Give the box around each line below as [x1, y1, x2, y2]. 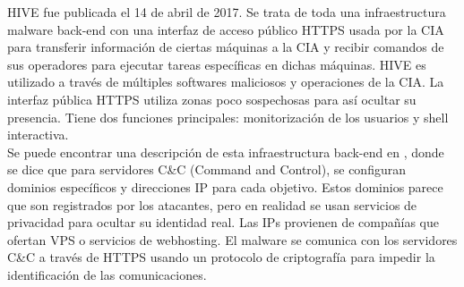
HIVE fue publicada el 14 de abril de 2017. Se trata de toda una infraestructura [7, 3, 446, 21]
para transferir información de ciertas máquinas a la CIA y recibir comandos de [7, 38, 444, 56]
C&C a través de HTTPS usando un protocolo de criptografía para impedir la [7, 248, 435, 266]
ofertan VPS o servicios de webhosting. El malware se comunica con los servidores [7, 230, 458, 249]
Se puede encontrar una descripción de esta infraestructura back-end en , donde [7, 142, 444, 161]
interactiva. [7, 125, 69, 144]
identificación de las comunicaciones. [7, 265, 207, 283]
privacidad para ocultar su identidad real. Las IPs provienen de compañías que [7, 213, 439, 232]
